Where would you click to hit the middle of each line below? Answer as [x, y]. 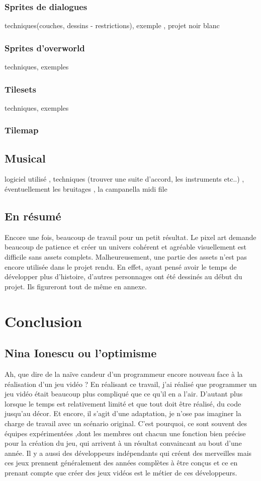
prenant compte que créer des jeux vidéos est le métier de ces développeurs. [121, 472]
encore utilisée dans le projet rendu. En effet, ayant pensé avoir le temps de [121, 266]
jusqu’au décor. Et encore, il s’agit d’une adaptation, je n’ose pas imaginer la [123, 413]
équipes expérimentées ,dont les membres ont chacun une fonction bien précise [125, 433]
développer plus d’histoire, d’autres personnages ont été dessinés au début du [123, 276]
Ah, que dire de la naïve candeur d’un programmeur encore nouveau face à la [124, 374]
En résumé [33, 216]
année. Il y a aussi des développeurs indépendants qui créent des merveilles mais [128, 453]
